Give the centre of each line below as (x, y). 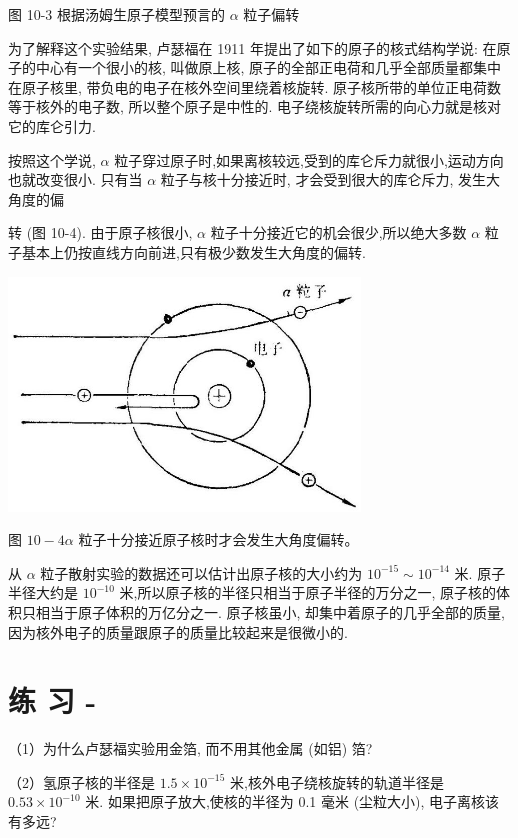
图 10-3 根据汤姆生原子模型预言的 (116, 14)
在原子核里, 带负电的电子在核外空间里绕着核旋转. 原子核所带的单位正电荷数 (255, 86)
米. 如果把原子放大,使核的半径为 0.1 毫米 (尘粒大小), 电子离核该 (292, 801)
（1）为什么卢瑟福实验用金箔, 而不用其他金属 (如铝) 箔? (190, 748)
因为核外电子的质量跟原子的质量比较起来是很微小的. (178, 631)
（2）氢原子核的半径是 (81, 781)
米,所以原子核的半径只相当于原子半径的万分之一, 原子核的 (307, 592)
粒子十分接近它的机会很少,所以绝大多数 (338, 232)
